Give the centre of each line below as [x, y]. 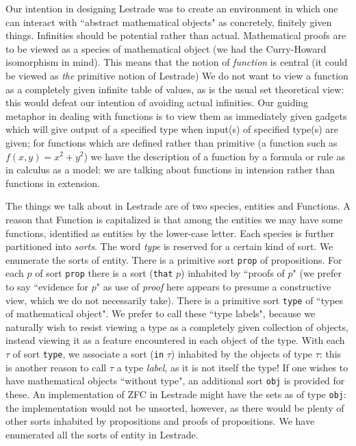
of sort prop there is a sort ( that [104, 273]
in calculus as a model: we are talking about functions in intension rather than [170, 170]
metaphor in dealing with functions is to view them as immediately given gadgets [176, 115]
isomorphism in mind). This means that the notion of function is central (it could [177, 62]
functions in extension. [53, 183]
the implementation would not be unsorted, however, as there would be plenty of [175, 407]
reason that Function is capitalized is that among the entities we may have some [174, 219]
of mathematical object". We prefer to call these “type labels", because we [161, 313]
